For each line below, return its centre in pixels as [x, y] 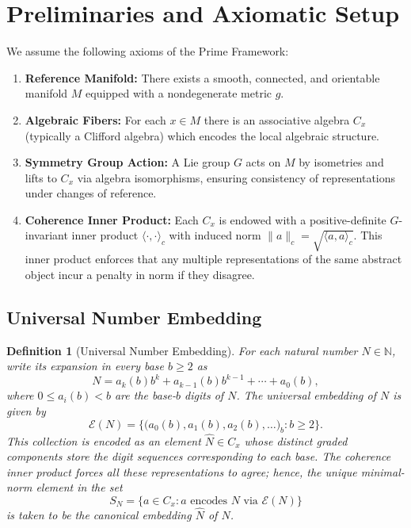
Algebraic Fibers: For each [95, 119]
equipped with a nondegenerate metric [179, 93]
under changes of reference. [91, 193]
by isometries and [341, 162]
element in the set [79, 487]
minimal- [382, 471]
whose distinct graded [296, 440]
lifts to [41, 177]
